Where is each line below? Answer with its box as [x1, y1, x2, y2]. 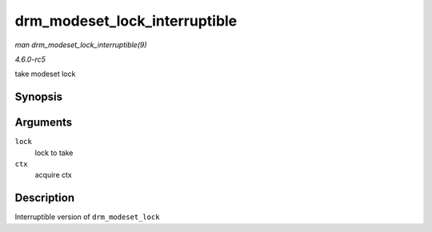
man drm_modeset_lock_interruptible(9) [14, 40, 147, 50]
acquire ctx [34, 170, 72, 180]
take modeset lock [14, 69, 76, 79]
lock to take [34, 148, 74, 158]
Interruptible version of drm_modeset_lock [14, 212, 160, 222]
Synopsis [14, 90, 63, 104]
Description [14, 191, 75, 205]
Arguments [14, 116, 73, 130]
